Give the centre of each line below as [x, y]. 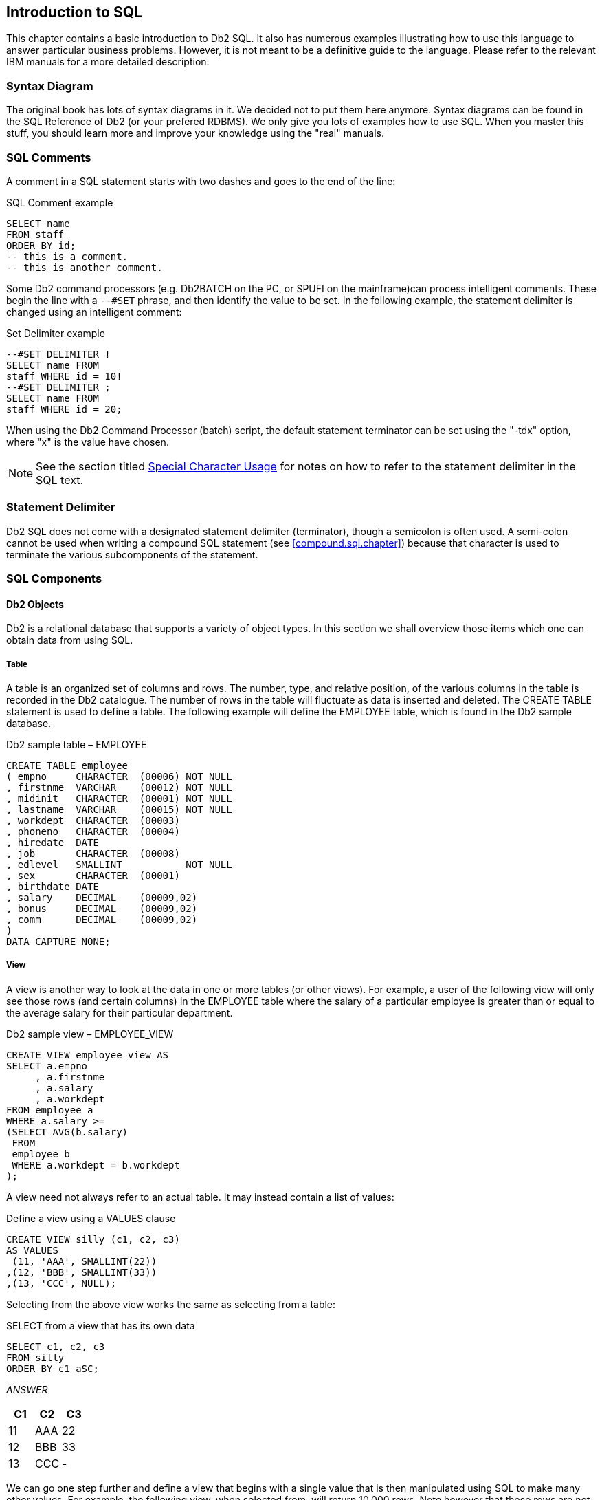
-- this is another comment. [85, 267]
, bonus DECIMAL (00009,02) [102, 909]
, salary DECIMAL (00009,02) [102, 898]
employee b [41, 1154]
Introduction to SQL [74, 12]
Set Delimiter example [56, 333]
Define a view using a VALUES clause [91, 1218]
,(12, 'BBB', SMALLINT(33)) [82, 1272]
